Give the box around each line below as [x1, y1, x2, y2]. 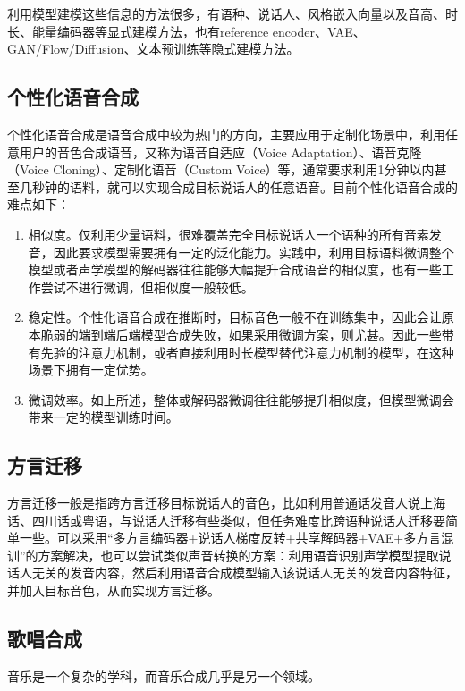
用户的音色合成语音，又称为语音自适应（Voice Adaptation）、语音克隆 [19, 142, 422, 161]
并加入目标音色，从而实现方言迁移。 [7, 581, 220, 600]
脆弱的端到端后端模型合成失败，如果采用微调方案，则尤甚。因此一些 [40, 324, 442, 343]
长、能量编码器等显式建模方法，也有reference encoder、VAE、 [7, 21, 366, 40]
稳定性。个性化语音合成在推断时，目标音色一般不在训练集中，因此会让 [28, 308, 442, 326]
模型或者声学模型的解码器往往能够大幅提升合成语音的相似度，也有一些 [28, 260, 442, 279]
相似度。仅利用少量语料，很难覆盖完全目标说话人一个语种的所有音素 [28, 224, 429, 243]
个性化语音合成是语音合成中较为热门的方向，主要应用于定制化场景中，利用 [7, 124, 445, 143]
